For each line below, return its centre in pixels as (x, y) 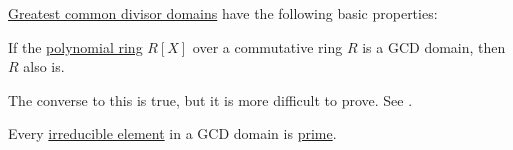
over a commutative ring (267, 46)
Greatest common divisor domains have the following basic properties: (223, 13)
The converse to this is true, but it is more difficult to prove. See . (210, 99)
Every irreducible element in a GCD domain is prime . (172, 133)
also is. (44, 66)
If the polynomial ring (75, 46)
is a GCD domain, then (434, 46)
